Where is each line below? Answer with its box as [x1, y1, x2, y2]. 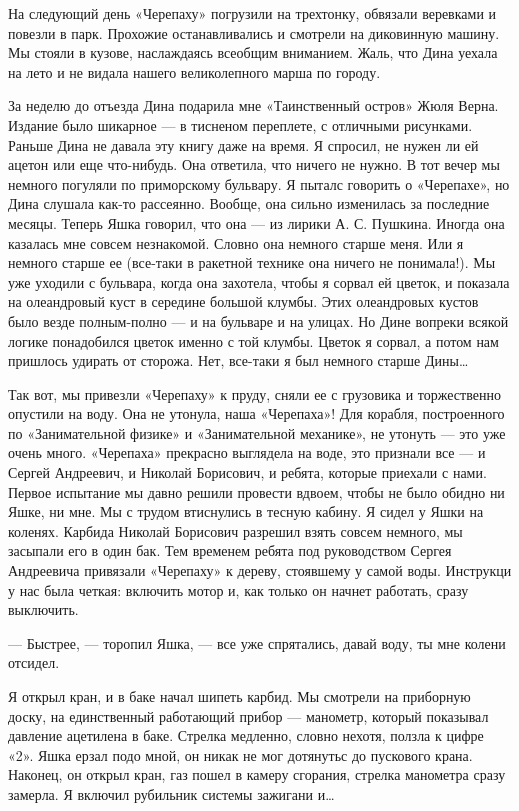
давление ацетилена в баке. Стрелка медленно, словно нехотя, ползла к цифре [8, 725, 484, 746]
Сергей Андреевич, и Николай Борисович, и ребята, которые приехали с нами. [8, 462, 487, 483]
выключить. [8, 599, 79, 620]
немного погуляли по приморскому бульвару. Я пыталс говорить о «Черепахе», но [8, 173, 510, 194]
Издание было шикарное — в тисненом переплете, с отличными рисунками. [8, 114, 473, 135]
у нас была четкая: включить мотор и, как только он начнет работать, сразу [8, 579, 469, 600]
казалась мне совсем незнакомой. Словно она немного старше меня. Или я [8, 232, 464, 253]
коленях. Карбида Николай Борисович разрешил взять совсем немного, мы [8, 520, 463, 541]
